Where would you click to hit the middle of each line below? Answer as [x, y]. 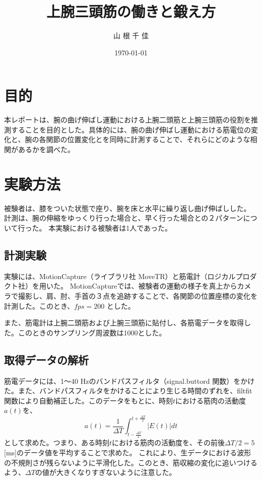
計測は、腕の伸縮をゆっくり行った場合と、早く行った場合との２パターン [124, 218]
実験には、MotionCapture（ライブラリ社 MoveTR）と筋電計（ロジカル [120, 276]
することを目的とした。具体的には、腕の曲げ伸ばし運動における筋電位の [131, 129]
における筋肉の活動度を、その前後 [169, 442]
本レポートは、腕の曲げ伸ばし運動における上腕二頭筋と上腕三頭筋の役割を [127, 120]
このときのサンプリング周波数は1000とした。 [92, 332]
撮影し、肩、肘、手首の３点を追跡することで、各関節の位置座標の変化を [138, 295]
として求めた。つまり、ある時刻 [57, 442]
